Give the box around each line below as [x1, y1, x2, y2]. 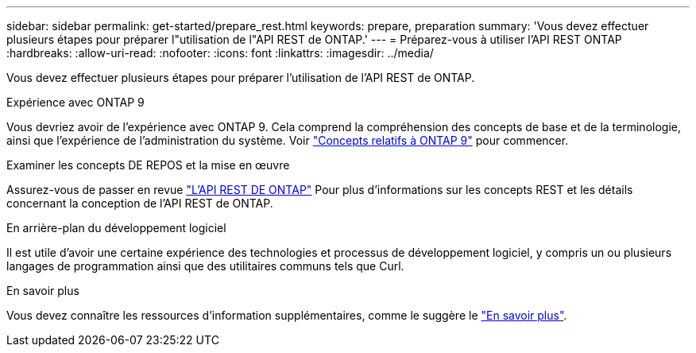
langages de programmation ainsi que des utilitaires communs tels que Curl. [6, 259, 404, 273]
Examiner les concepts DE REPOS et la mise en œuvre [6, 158, 290, 172]
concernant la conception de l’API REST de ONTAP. [6, 196, 273, 210]
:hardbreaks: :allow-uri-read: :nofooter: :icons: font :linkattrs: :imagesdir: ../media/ [6, 46, 434, 60]
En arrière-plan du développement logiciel [6, 221, 226, 235]
